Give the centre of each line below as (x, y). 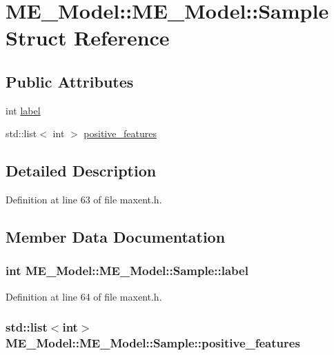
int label (23, 110)
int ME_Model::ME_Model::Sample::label (127, 271)
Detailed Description (81, 171)
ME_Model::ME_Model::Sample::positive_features (153, 343)
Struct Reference (88, 38)
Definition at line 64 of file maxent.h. (84, 296)
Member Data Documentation (116, 237)
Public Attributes (70, 81)
